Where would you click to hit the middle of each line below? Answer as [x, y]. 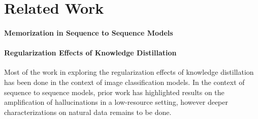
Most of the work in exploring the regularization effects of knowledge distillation [129, 72]
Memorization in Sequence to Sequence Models [89, 32]
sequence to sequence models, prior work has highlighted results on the [114, 92]
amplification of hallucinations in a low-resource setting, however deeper [116, 102]
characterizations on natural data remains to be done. [88, 112]
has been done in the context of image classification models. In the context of [124, 82]
